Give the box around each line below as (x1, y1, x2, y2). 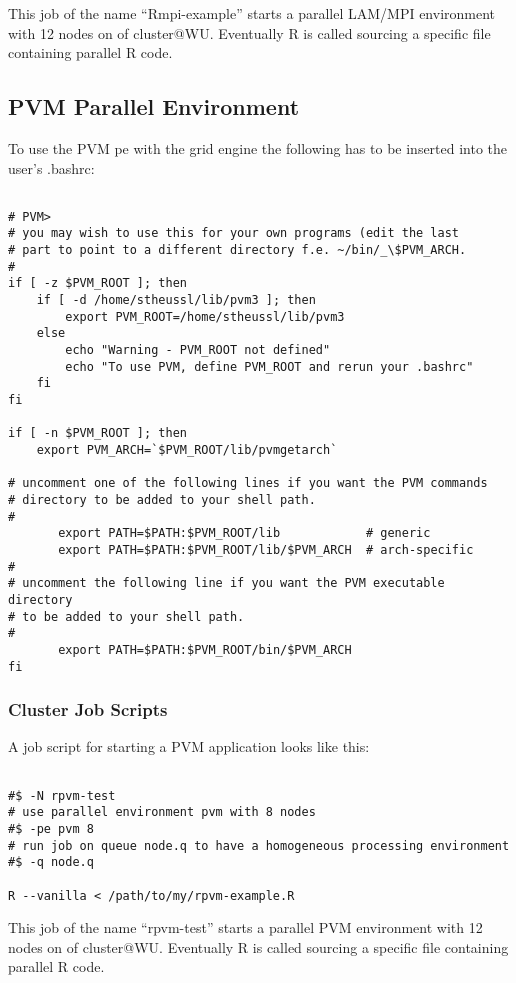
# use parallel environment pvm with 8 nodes (8, 805, 316, 820)
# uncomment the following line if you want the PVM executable (8, 576, 445, 591)
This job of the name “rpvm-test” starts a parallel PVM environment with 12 (8, 917, 483, 938)
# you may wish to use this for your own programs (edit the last (8, 226, 460, 241)
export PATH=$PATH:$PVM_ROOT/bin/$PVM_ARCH (58, 642, 352, 657)
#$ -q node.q (8, 855, 94, 870)
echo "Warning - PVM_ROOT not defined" (65, 343, 331, 358)
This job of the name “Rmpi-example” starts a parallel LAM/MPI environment (8, 3, 496, 23)
